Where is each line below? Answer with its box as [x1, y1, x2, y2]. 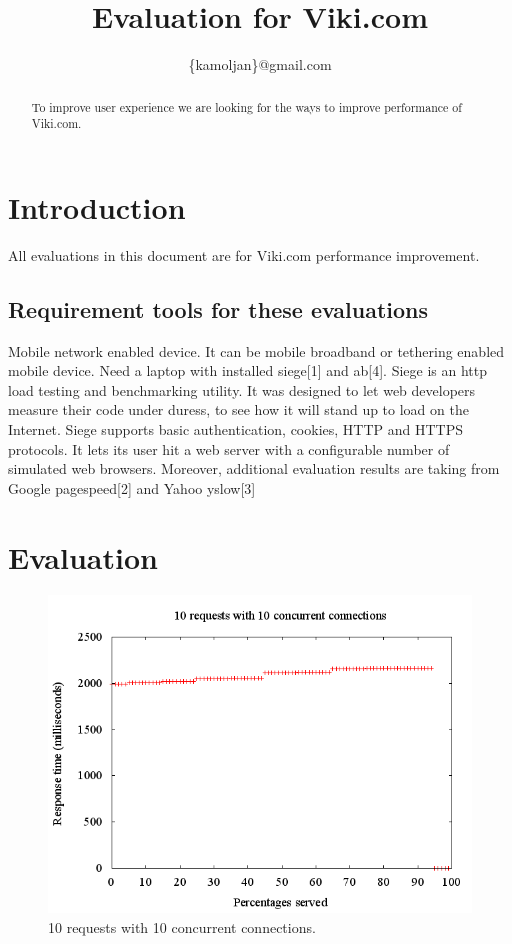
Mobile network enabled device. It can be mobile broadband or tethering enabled [8, 340, 505, 361]
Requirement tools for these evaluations [8, 293, 429, 324]
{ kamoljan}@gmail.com [188, 54, 332, 75]
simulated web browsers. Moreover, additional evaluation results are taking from [8, 458, 500, 479]
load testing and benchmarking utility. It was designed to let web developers [8, 379, 476, 400]
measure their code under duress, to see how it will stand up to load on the [8, 399, 469, 420]
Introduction [8, 186, 186, 227]
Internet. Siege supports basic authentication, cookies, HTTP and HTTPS [8, 418, 464, 439]
